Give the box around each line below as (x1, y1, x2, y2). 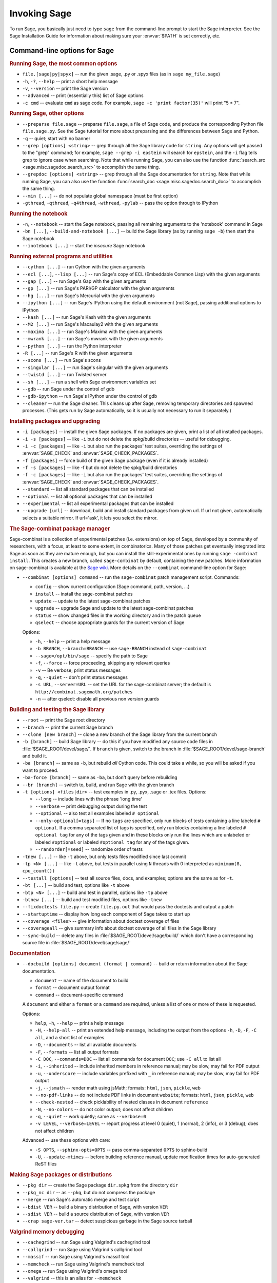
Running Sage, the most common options (9, 60, 117, 67)
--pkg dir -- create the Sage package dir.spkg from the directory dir (22, 1182, 179, 1188)
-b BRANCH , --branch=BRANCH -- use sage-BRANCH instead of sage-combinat (35, 646, 207, 652)
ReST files (35, 1161, 57, 1167)
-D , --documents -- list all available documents (35, 1042, 137, 1048)
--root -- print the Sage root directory (22, 717, 105, 723)
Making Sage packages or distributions (9, 1171, 112, 1178)
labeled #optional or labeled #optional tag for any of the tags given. (35, 839, 190, 845)
